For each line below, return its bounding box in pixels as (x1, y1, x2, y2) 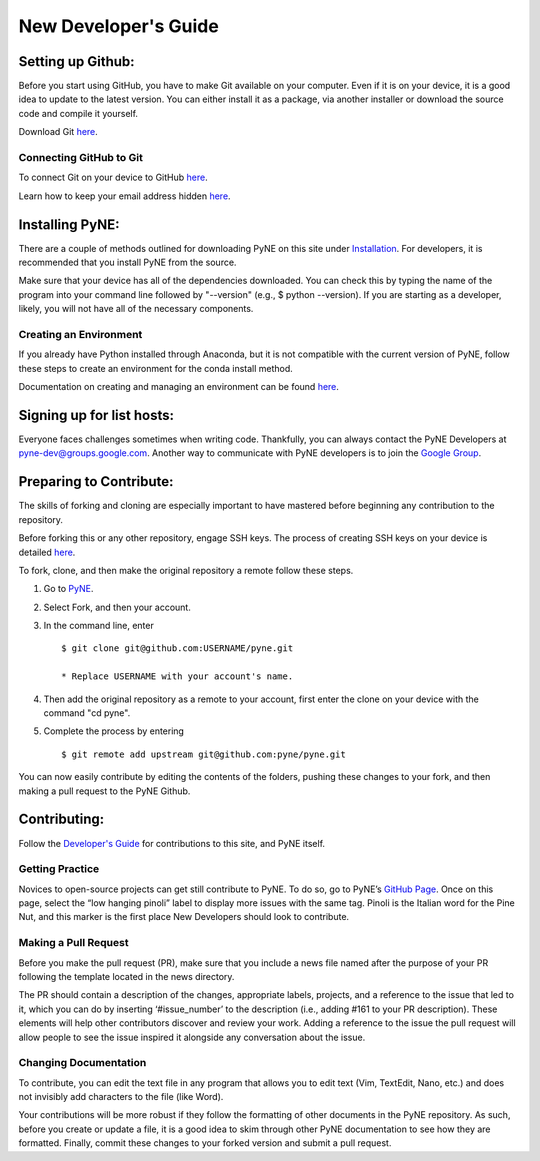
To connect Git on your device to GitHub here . (18, 171, 209, 184)
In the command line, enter (43, 620, 154, 632)
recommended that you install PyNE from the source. (18, 256, 237, 269)
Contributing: (18, 811, 105, 828)
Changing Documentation (18, 1056, 147, 1070)
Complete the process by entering (43, 725, 185, 737)
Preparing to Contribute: (18, 473, 174, 490)
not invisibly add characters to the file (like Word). (18, 1091, 224, 1103)
